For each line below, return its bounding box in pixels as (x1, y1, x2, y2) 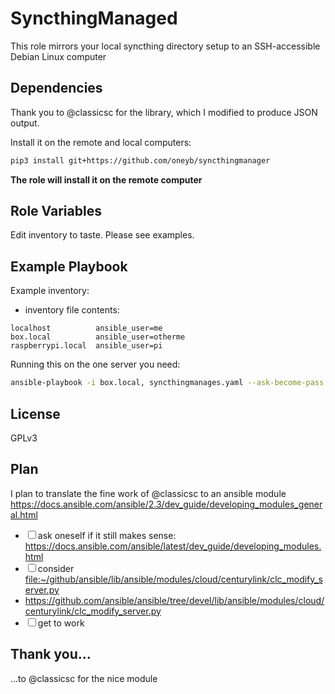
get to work (37, 617, 85, 629)
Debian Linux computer (10, 50, 107, 62)
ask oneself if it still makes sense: (37, 529, 177, 541)
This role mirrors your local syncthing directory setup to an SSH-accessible (10, 40, 321, 52)
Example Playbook (10, 258, 128, 275)
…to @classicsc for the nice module (10, 672, 158, 684)
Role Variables (10, 203, 102, 220)
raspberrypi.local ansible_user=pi (10, 341, 163, 351)
